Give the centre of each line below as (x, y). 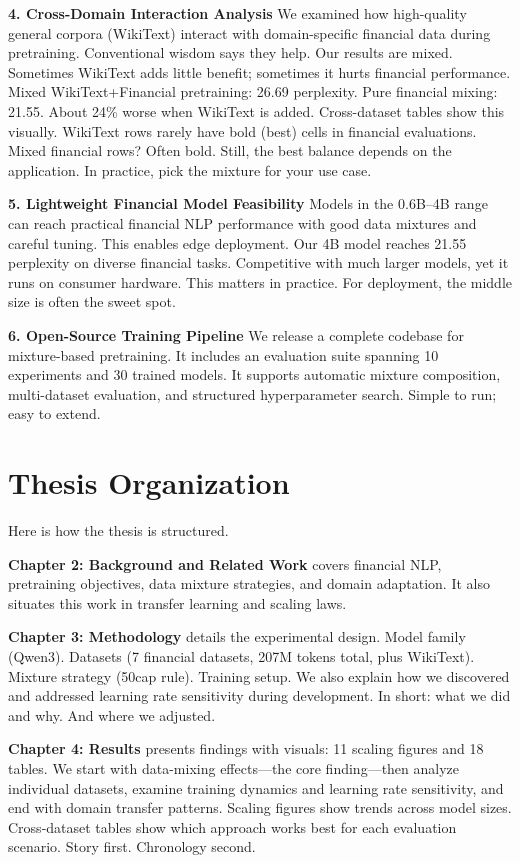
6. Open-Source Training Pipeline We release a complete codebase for (236, 334)
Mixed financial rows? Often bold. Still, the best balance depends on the (230, 150)
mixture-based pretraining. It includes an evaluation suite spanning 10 (223, 354)
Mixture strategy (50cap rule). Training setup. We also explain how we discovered (259, 675)
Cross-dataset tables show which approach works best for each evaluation (232, 826)
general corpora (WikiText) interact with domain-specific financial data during (249, 32)
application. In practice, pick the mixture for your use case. (190, 169)
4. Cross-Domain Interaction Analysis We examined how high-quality (237, 13)
